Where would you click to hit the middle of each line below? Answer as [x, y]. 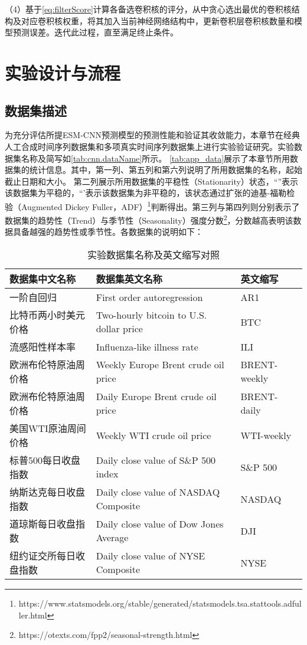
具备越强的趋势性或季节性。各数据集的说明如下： [108, 232]
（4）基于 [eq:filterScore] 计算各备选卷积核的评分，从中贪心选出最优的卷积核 [148, 9]
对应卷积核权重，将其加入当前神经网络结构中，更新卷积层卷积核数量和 [157, 20]
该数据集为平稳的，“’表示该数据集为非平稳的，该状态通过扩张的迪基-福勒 [146, 193]
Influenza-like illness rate [147, 346]
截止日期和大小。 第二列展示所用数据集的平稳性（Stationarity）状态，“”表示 [152, 181]
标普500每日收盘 [45, 460]
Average [112, 538]
